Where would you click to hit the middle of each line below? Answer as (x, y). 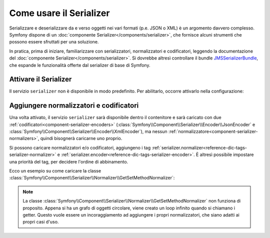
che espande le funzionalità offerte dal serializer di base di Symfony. (80, 65)
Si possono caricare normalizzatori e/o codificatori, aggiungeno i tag (80, 147)
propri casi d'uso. (41, 222)
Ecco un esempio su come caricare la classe (55, 171)
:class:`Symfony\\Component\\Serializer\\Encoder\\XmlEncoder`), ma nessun (88, 131)
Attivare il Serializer (40, 79)
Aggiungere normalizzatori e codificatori (74, 106)
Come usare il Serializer (59, 13)
